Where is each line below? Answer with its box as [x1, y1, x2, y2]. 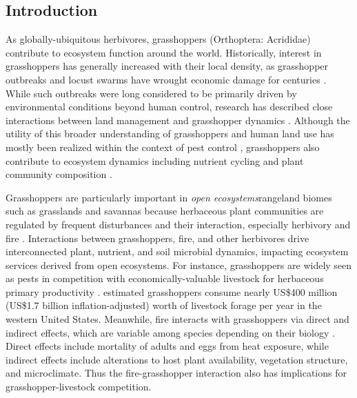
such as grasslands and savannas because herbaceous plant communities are [6, 203, 324, 218]
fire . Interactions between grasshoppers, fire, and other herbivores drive [6, 230, 309, 245]
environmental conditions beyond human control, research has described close [6, 99, 333, 114]
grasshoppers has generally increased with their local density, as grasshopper [6, 59, 329, 73]
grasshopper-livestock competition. [6, 379, 152, 394]
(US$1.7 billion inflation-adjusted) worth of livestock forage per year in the [6, 298, 322, 312]
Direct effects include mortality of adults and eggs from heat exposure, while [6, 339, 329, 353]
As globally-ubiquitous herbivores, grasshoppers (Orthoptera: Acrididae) [6, 32, 311, 46]
